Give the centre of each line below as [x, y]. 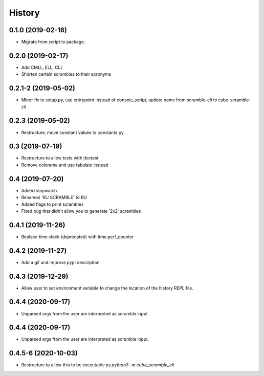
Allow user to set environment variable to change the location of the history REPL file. [107, 288]
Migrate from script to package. [53, 42]
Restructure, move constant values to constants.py [73, 133]
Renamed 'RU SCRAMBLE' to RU [54, 198]
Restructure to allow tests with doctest [60, 158]
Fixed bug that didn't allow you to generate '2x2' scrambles [81, 211]
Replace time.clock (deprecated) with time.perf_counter [77, 237]
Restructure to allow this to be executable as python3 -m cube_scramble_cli [98, 365]
